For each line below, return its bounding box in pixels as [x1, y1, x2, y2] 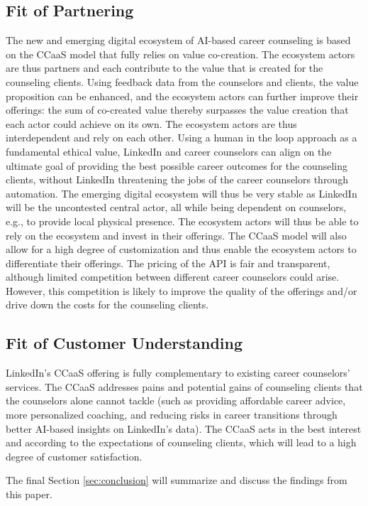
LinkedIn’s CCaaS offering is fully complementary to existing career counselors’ [6, 365, 350, 380]
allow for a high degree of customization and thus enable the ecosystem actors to [6, 242, 357, 257]
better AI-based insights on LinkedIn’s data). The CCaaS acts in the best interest [6, 421, 362, 436]
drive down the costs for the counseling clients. [6, 297, 209, 312]
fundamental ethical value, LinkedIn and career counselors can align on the [6, 144, 332, 158]
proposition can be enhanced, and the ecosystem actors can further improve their [6, 88, 359, 103]
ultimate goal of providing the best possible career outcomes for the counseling [6, 158, 347, 173]
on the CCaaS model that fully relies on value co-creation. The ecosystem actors [6, 46, 355, 61]
